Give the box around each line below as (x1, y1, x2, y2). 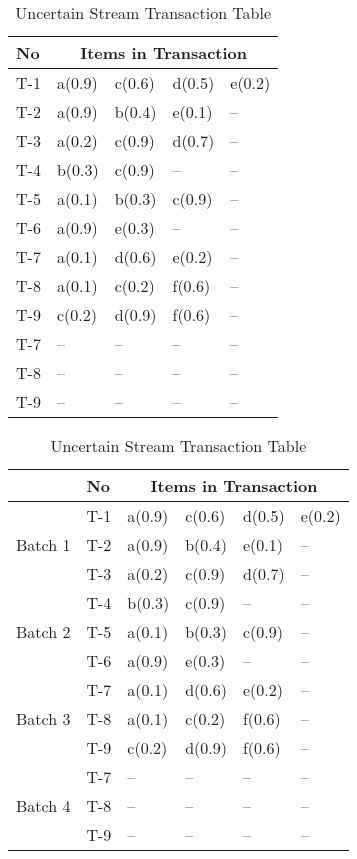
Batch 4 (16, 794, 71, 817)
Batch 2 (16, 620, 71, 643)
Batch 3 (16, 707, 71, 730)
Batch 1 (16, 533, 71, 556)
